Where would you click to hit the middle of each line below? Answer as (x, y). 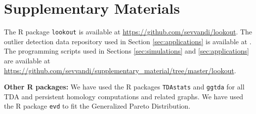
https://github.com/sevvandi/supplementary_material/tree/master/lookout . (120, 70)
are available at (27, 60)
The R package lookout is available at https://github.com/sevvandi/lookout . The (128, 32)
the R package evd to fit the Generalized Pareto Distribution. (97, 106)
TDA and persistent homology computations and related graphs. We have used (124, 96)
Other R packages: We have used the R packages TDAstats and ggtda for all (124, 87)
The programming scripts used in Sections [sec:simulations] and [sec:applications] (127, 51)
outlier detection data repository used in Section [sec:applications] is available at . (128, 41)
